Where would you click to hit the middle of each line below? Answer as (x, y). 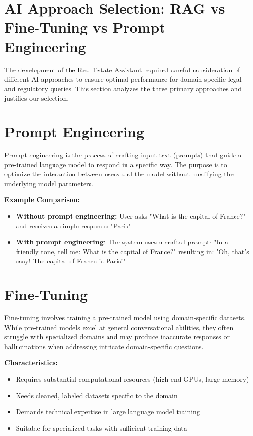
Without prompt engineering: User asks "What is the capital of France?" (131, 216)
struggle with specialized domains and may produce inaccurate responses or (117, 337)
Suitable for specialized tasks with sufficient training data (101, 427)
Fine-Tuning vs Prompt (85, 27)
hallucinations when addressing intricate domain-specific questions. (104, 346)
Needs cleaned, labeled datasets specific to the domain (97, 395)
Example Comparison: (42, 200)
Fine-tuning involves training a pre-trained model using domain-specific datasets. (125, 318)
